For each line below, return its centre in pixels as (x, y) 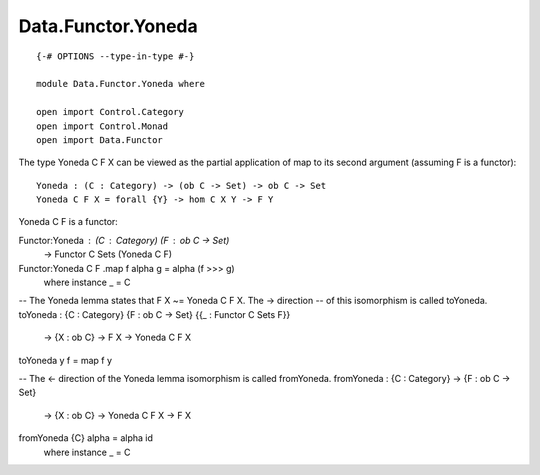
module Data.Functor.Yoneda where (120, 84)
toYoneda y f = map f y (65, 360)
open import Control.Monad (102, 126)
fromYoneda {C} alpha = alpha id (86, 438)
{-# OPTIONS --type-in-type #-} (115, 56)
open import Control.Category (110, 112)
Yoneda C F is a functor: (68, 222)
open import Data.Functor (100, 139)
